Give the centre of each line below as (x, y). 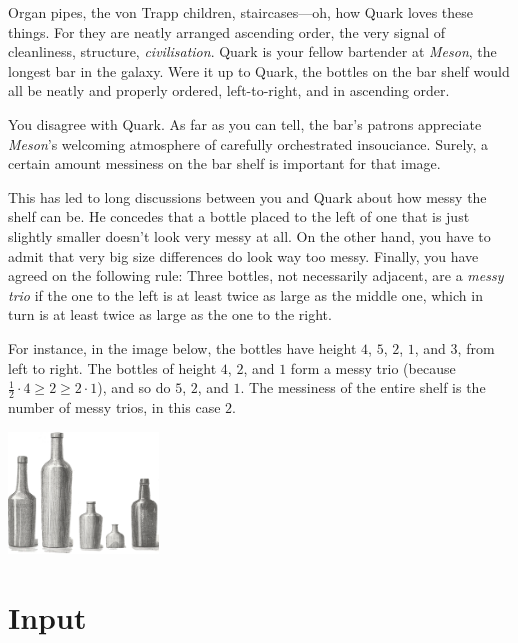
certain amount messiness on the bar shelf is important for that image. (224, 163)
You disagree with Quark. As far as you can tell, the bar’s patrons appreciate (245, 123)
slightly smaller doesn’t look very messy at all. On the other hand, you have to (249, 235)
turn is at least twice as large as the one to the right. (170, 314)
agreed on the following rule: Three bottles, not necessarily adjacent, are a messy (256, 275)
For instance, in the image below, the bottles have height (182, 347)
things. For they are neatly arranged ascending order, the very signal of (227, 31)
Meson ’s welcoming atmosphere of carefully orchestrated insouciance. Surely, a (248, 143)
